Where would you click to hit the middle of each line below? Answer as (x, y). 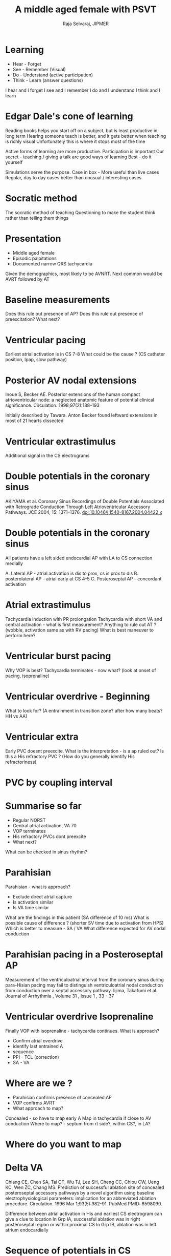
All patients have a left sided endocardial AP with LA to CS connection (79, 558)
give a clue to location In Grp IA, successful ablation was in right (73, 1219)
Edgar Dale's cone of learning (69, 116)
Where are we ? (39, 1083)
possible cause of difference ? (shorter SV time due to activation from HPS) (85, 923)
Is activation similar (33, 902)
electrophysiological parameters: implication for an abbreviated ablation (81, 1198)
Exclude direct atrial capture (42, 896)
